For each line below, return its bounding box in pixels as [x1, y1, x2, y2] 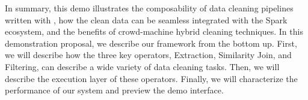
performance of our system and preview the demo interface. [5, 84, 224, 96]
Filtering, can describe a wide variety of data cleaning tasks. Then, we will [5, 60, 280, 72]
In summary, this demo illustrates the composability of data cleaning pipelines [5, 2, 294, 14]
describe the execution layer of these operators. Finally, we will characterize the [5, 72, 298, 84]
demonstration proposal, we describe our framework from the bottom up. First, [5, 37, 297, 49]
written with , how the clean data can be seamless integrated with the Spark [5, 13, 288, 26]
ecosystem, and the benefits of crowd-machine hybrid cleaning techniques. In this [5, 25, 303, 38]
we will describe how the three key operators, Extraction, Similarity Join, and [5, 49, 292, 61]
